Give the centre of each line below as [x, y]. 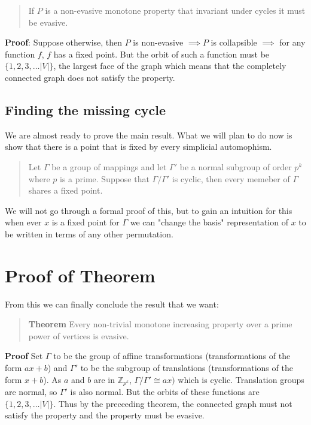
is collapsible [234, 42]
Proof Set [24, 356]
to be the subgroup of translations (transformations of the [187, 368]
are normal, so [31, 392]
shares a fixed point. [65, 190]
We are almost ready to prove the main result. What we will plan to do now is [149, 135]
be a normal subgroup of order [236, 166]
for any [292, 42]
